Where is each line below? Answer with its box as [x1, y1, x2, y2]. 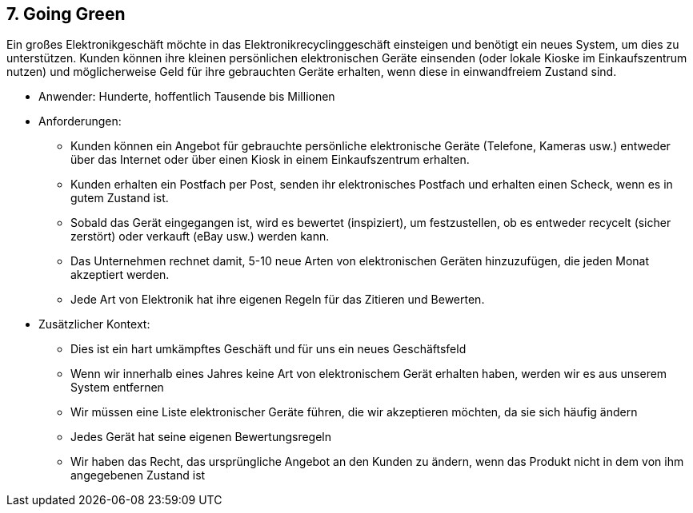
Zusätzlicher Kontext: [38, 317, 150, 332]
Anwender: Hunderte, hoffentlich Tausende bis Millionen [38, 89, 335, 104]
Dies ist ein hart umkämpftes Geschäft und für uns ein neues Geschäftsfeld [70, 342, 467, 356]
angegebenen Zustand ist [70, 468, 206, 483]
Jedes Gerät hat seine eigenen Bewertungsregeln [70, 430, 332, 444]
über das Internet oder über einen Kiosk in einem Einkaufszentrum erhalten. [70, 153, 470, 167]
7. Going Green [6, 4, 126, 24]
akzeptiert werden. [70, 268, 170, 282]
